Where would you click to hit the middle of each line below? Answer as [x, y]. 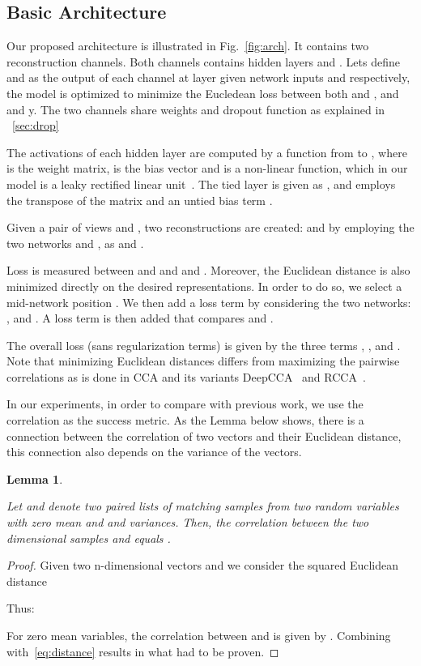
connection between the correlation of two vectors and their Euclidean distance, [204, 435]
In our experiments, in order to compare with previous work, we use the [185, 404]
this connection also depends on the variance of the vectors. [154, 452]
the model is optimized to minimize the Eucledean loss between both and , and [203, 93]
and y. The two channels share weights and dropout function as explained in [196, 109]
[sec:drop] [36, 125]
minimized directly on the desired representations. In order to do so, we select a [204, 286]
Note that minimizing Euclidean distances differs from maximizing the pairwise [203, 361]
